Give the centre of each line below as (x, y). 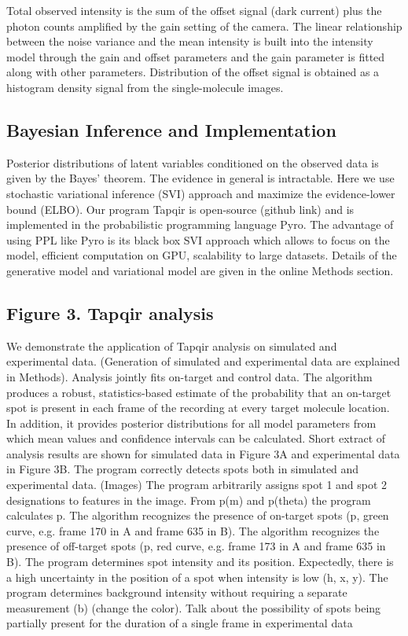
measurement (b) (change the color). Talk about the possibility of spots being (194, 607)
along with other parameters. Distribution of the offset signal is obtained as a (193, 72)
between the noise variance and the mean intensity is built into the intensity (190, 41)
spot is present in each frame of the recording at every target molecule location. (198, 408)
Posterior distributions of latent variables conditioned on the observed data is (193, 162)
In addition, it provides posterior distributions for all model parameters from (191, 423)
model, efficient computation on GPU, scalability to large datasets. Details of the (202, 255)
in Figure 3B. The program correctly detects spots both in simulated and (183, 469)
